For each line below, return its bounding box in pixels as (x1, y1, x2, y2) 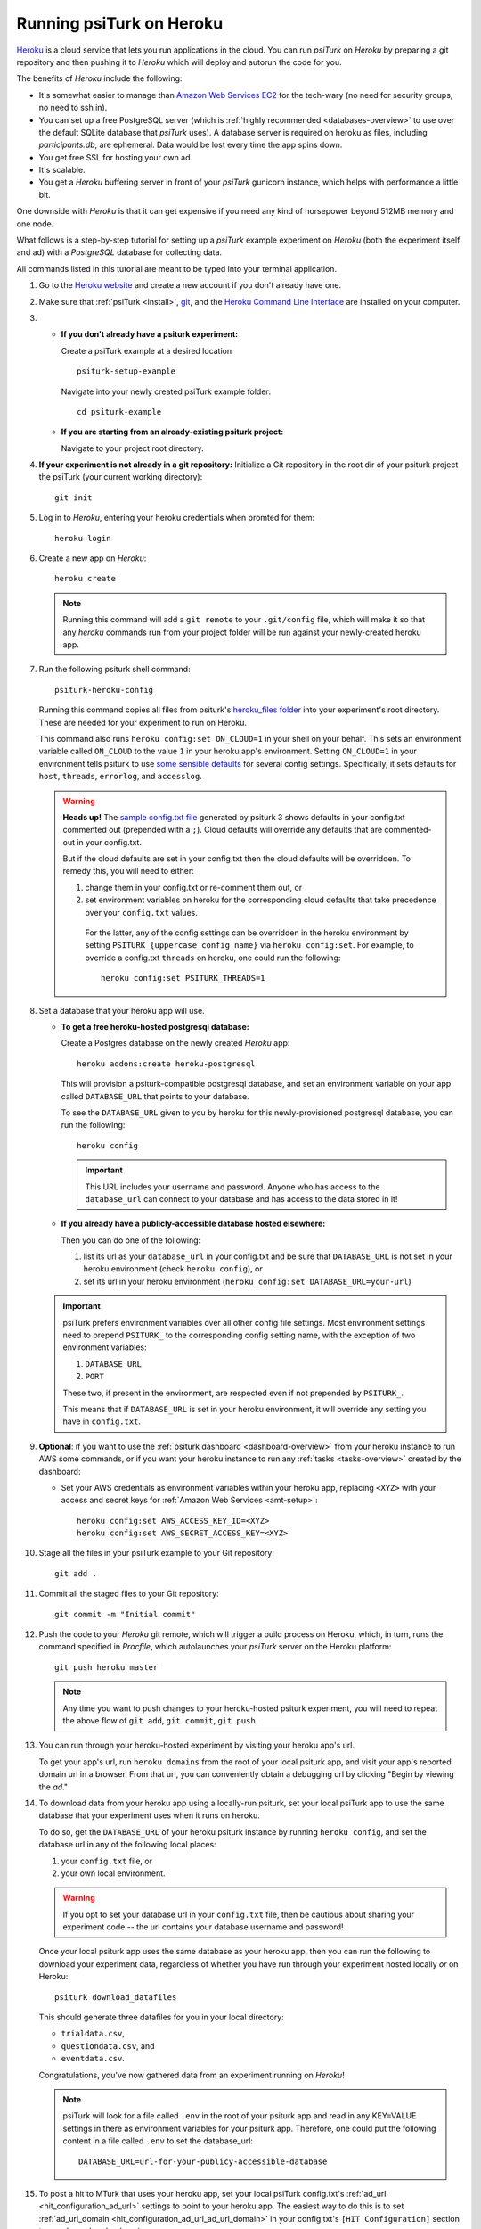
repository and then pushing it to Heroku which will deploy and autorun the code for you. (16, 56, 342, 67)
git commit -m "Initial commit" (54, 1609, 196, 1619)
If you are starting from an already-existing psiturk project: (61, 426, 284, 437)
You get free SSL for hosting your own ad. (38, 152, 193, 162)
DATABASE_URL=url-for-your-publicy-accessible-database (78, 2156, 328, 2167)
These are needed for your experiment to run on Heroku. (38, 717, 248, 728)
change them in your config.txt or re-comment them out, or (85, 882, 303, 892)
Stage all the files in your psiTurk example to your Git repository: (38, 1548, 275, 1559)
